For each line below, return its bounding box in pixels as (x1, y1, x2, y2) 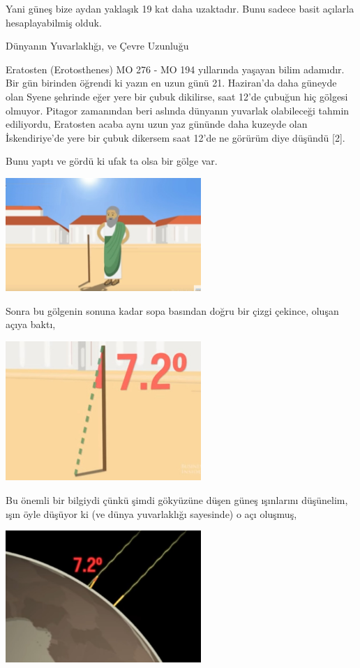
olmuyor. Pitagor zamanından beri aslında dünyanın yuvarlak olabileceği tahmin (6, 103, 350, 117)
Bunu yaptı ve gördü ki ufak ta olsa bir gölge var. (6, 154, 218, 168)
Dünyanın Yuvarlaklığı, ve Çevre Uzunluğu (6, 38, 189, 53)
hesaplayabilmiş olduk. (6, 15, 102, 29)
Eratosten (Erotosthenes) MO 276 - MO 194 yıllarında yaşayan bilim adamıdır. (6, 61, 345, 76)
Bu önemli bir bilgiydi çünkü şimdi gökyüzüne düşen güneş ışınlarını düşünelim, (6, 492, 348, 507)
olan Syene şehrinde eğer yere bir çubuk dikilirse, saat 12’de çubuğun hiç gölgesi (6, 89, 348, 103)
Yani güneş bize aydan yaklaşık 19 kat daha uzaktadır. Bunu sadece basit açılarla (6, 1, 354, 15)
